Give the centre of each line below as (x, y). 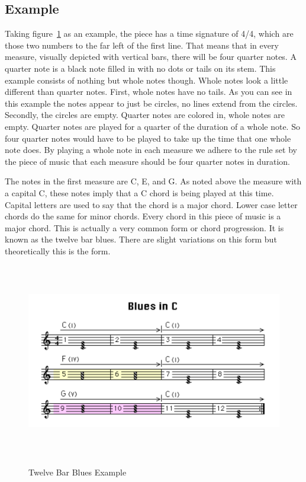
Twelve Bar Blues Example (78, 472)
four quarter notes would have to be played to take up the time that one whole (148, 138)
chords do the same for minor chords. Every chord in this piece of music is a (143, 216)
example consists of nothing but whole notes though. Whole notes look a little (146, 80)
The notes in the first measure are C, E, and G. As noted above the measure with (153, 181)
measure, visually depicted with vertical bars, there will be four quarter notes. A (151, 57)
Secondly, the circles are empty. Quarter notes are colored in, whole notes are (145, 115)
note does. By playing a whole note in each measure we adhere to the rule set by (151, 150)
